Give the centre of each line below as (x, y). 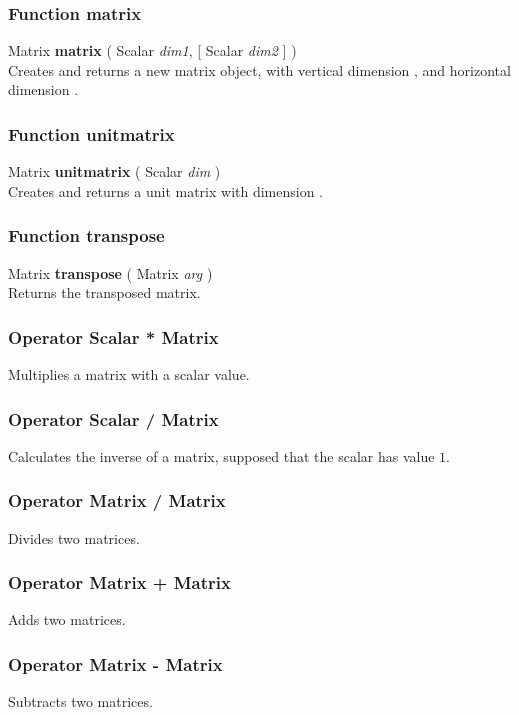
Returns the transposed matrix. (104, 292)
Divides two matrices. (74, 537)
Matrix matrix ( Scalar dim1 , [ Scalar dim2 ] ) (152, 50)
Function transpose (86, 235)
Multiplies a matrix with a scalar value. (129, 374)
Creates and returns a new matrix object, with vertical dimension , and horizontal (259, 69)
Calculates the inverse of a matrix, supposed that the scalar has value (221, 455)
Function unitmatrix (91, 133)
